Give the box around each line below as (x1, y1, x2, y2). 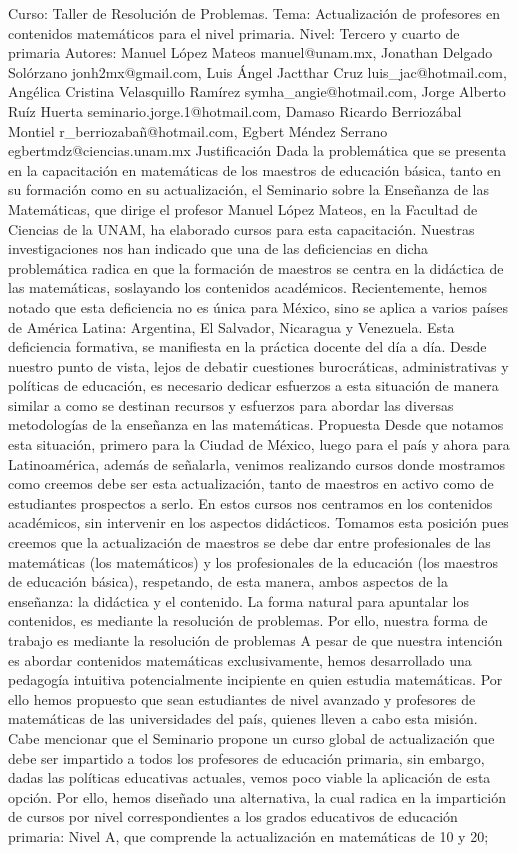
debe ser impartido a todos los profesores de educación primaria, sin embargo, (8, 747, 485, 768)
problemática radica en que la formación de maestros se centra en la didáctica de (8, 257, 504, 278)
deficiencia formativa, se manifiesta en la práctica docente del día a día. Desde (8, 336, 487, 357)
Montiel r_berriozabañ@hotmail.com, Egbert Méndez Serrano (8, 120, 388, 141)
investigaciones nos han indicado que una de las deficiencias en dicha (8, 238, 428, 259)
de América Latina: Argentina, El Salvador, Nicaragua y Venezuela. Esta (8, 316, 455, 337)
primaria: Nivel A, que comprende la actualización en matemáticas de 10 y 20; (8, 825, 489, 846)
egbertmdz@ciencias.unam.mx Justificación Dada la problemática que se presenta (8, 140, 507, 161)
